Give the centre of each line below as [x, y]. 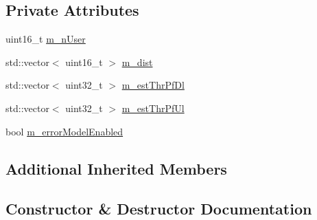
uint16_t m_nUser [46, 39]
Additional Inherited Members [116, 168]
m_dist [137, 62]
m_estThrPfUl [153, 108]
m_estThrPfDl [153, 85]
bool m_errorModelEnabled [64, 131]
